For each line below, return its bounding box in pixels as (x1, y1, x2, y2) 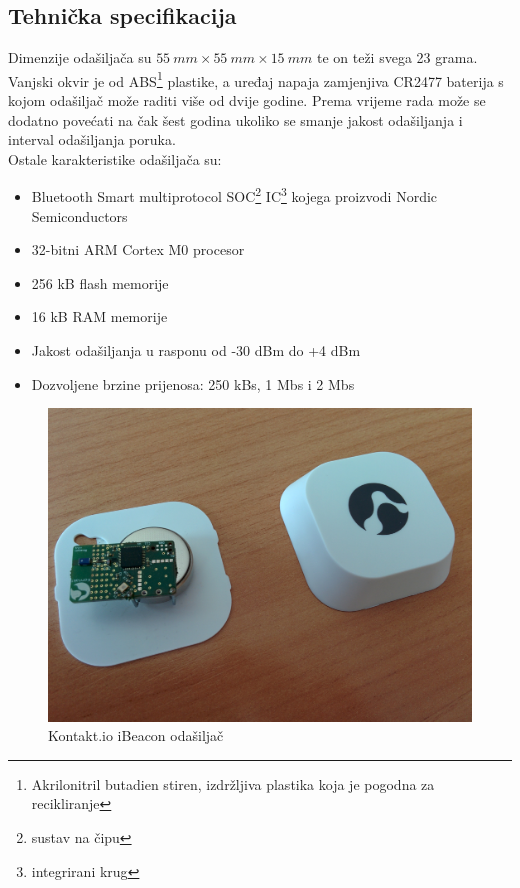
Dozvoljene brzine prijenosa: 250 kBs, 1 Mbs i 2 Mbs (31, 373, 355, 394)
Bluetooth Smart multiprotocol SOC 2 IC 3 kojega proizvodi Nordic (31, 183, 438, 207)
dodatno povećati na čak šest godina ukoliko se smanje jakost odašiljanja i (8, 109, 463, 130)
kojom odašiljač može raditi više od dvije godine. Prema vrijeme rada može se (8, 90, 486, 111)
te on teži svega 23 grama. (316, 47, 478, 68)
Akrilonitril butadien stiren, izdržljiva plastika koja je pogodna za (31, 773, 435, 794)
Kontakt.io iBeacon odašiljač (48, 725, 224, 746)
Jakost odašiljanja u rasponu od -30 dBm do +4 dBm (31, 340, 361, 361)
